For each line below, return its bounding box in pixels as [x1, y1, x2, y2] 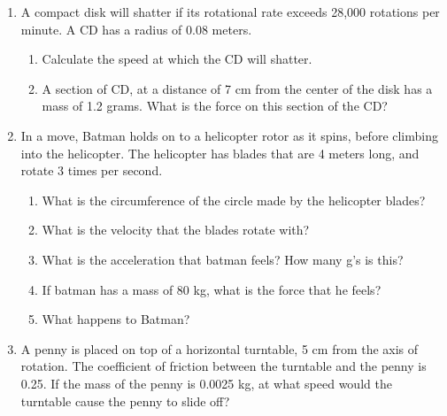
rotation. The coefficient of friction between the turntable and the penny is [20, 357, 427, 375]
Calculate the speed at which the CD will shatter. [42, 50, 312, 68]
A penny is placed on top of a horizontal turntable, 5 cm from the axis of [20, 339, 419, 358]
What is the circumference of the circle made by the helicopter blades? [42, 190, 426, 209]
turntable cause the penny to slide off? [20, 391, 230, 410]
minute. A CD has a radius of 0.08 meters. [20, 19, 252, 38]
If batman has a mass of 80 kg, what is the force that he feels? [42, 280, 381, 298]
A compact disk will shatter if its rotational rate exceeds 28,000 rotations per [20, 3, 440, 20]
